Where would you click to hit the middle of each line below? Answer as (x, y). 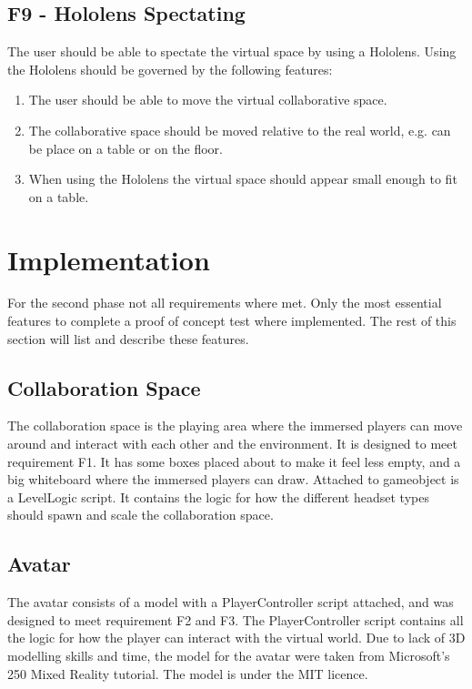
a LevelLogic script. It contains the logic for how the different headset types (218, 496)
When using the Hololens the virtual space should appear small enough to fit (243, 179)
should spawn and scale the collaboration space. (141, 515)
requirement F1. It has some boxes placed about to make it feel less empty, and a (234, 461)
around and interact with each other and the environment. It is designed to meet (232, 444)
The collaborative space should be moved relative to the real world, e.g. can (240, 130)
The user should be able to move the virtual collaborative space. (208, 100)
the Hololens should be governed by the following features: (170, 69)
